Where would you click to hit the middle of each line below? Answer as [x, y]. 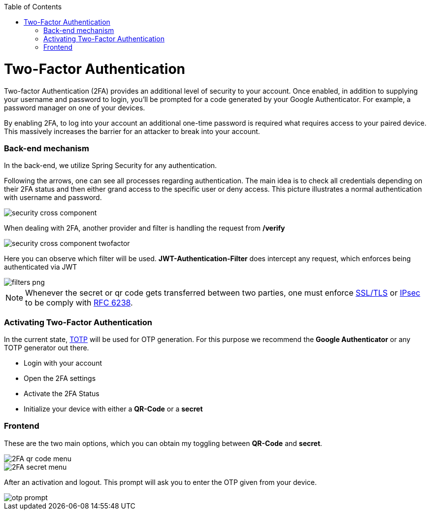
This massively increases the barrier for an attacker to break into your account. [132, 131]
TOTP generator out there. [47, 348]
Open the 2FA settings [60, 378]
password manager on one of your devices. [75, 107]
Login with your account [63, 363]
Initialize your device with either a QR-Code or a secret [113, 409]
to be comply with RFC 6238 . [79, 303]
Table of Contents [33, 7]
